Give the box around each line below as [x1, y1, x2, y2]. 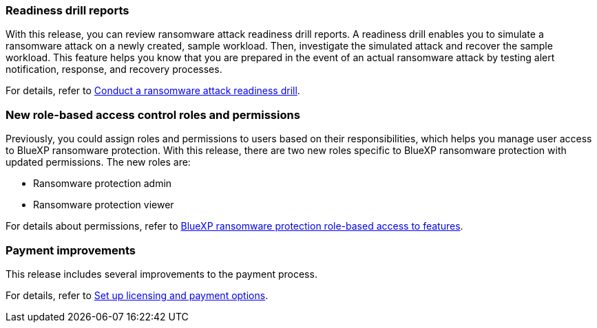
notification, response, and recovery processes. [6, 63, 222, 76]
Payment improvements [6, 243, 136, 257]
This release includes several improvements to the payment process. [6, 267, 317, 280]
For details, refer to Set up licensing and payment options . [6, 289, 269, 301]
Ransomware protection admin [33, 177, 172, 190]
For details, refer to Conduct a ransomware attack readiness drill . [6, 85, 300, 97]
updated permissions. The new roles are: [6, 156, 191, 168]
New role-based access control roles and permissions [6, 107, 300, 122]
